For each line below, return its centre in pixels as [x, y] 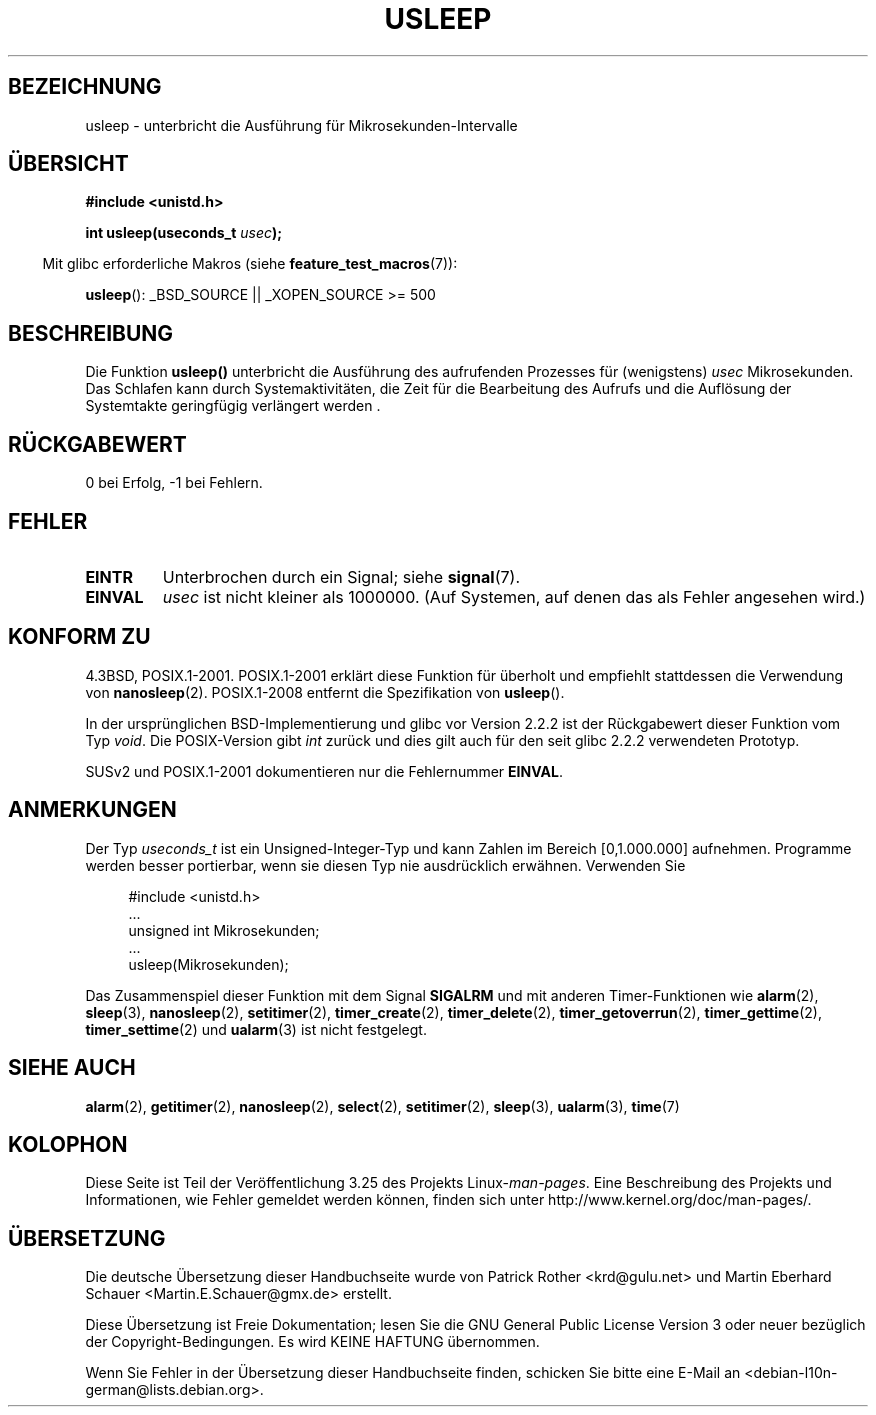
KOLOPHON [68, 1144]
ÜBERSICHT [68, 164]
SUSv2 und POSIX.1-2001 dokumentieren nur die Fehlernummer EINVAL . [324, 771]
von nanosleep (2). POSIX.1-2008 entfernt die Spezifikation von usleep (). [325, 692]
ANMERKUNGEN [92, 810]
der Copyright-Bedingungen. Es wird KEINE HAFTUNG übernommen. [312, 1342]
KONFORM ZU [79, 637]
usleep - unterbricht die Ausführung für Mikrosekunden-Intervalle [301, 125]
